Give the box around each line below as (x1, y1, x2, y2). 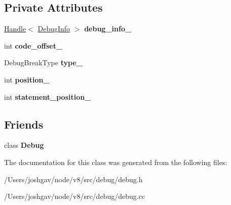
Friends (4, 116, 44, 132)
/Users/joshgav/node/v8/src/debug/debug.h (4, 174, 143, 184)
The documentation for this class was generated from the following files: (4, 156, 227, 167)
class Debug (4, 140, 44, 150)
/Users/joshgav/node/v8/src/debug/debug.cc (4, 191, 145, 201)
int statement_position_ (4, 91, 91, 102)
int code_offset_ (4, 40, 63, 51)
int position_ (4, 74, 50, 85)
